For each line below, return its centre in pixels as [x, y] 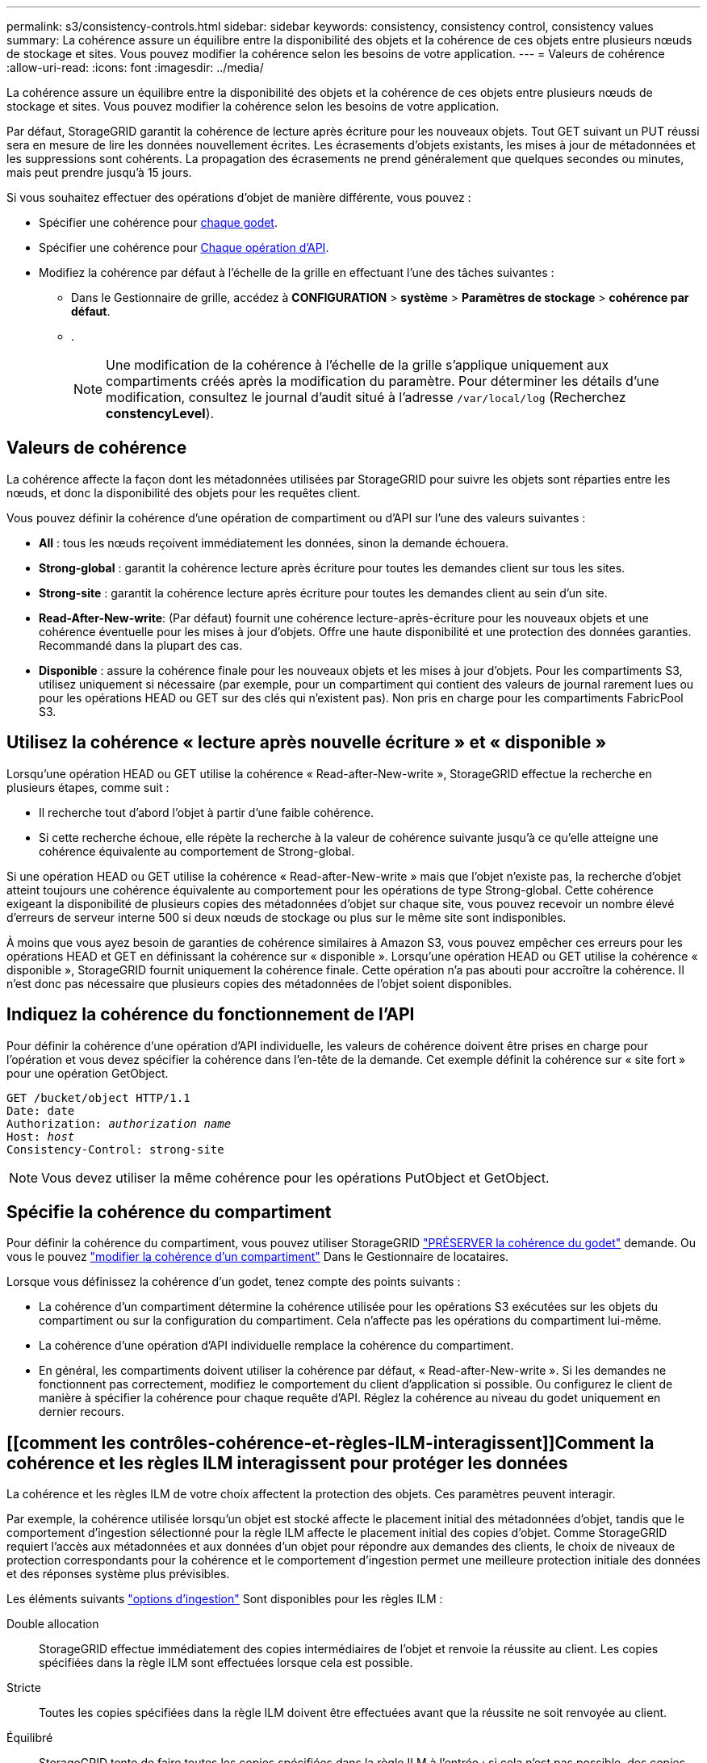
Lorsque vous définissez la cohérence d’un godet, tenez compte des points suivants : [234, 1282]
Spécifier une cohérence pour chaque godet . [158, 222]
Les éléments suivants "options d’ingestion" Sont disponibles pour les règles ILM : [225, 1599]
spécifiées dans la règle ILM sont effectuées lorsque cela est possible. [226, 1663]
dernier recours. [82, 1412]
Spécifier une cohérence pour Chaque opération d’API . [184, 247]
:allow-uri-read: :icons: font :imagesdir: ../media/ [135, 67]
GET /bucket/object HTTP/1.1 [98, 1097]
